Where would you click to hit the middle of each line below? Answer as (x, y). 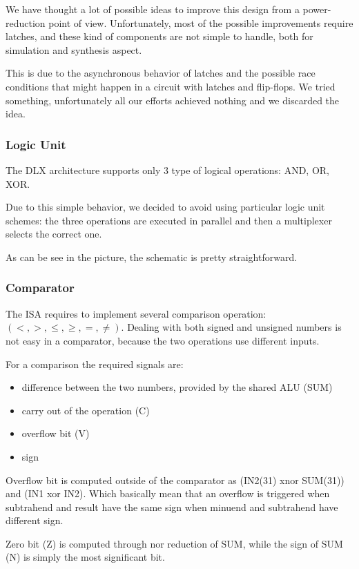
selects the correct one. (54, 234)
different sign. (35, 520)
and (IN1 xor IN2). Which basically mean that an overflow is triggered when (168, 493)
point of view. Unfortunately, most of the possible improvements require (201, 22)
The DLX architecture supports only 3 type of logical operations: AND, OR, (168, 170)
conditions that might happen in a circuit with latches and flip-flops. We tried (171, 86)
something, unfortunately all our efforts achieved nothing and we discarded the (173, 100)
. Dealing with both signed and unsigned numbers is (231, 327)
